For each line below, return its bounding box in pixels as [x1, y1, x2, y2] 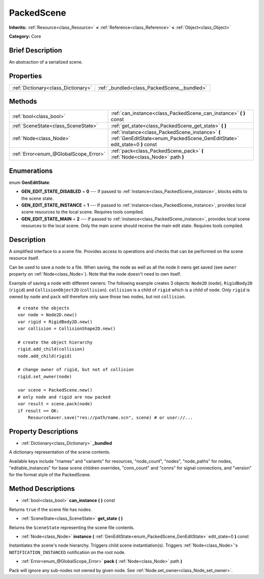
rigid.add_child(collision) [18, 347, 85, 352]
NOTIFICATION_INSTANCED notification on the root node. [9, 549, 126, 555]
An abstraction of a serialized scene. [9, 59, 83, 65]
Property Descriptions [9, 427, 78, 436]
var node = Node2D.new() [18, 312, 77, 318]
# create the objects [18, 305, 69, 311]
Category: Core [9, 33, 42, 39]
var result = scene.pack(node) [18, 401, 93, 407]
